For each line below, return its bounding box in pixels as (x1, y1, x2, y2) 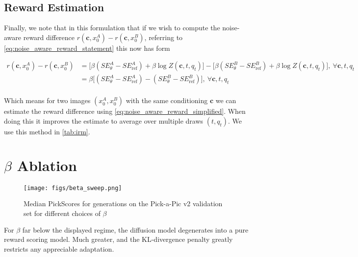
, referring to (144, 32, 183, 42)
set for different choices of (24, 208, 101, 218)
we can (215, 95, 236, 106)
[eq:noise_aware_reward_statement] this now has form (4, 43, 170, 53)
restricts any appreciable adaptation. (4, 243, 114, 254)
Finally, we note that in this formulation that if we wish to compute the (4, 22, 220, 33)
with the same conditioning (126, 95, 208, 106)
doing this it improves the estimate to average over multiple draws (4, 116, 204, 126)
